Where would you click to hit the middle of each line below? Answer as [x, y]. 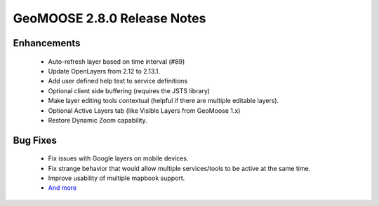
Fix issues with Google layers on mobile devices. [118, 158]
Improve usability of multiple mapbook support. [117, 178]
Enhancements [47, 43]
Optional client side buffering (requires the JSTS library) [129, 90]
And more [62, 188]
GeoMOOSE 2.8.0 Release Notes [109, 18]
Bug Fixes [35, 140]
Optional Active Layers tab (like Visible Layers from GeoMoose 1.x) [144, 110]
